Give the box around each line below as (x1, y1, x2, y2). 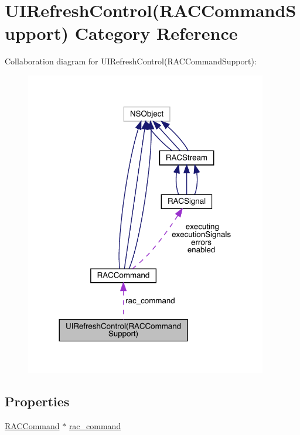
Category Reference (74, 21, 238, 45)
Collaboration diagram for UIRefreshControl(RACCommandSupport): (5, 55, 257, 67)
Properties (5, 392, 70, 410)
